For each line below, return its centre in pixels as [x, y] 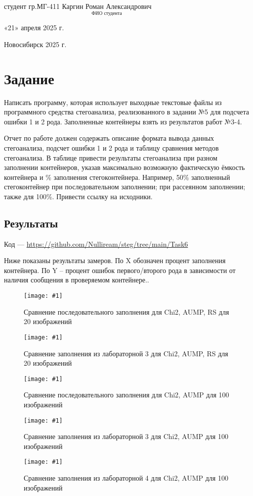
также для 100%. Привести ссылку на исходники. [78, 196]
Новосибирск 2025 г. [35, 44]
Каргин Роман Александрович [107, 7]
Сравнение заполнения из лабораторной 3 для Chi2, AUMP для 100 [126, 436]
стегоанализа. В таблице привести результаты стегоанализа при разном [111, 157]
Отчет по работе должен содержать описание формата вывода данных [109, 138]
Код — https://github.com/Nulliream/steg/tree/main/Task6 [96, 244]
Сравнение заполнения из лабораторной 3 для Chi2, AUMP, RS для [126, 353]
